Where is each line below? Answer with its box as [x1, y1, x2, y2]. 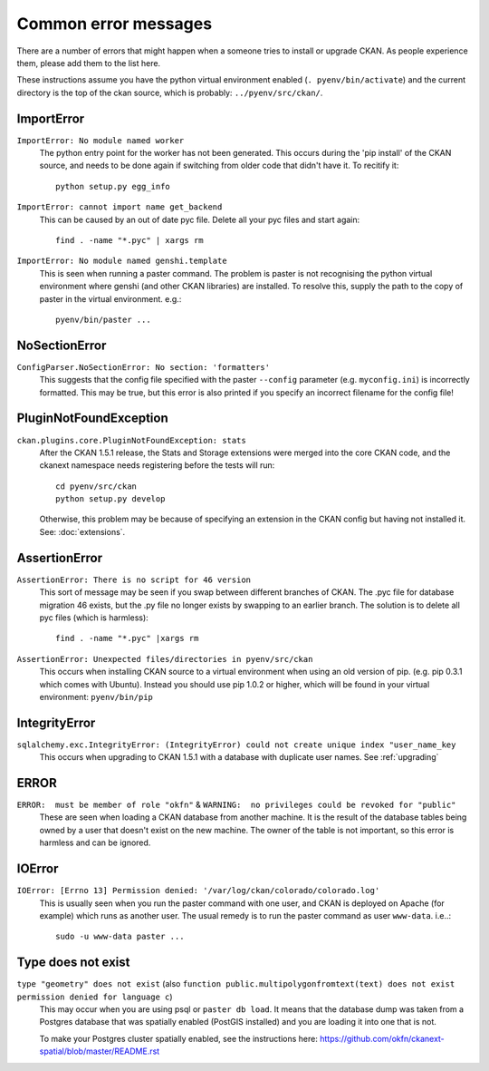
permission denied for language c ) [16, 991, 173, 1002]
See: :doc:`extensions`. [39, 526, 126, 537]
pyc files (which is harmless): [39, 612, 149, 623]
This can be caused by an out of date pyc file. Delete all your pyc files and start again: [39, 214, 360, 225]
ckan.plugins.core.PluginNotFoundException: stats [16, 435, 246, 445]
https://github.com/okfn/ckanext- [320, 1033, 446, 1044]
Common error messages [16, 14, 213, 34]
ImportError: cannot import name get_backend [16, 202, 223, 212]
